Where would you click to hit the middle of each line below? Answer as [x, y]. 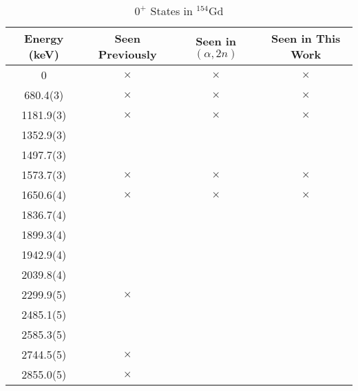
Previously [127, 54]
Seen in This [306, 38]
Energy [44, 38]
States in [171, 11]
